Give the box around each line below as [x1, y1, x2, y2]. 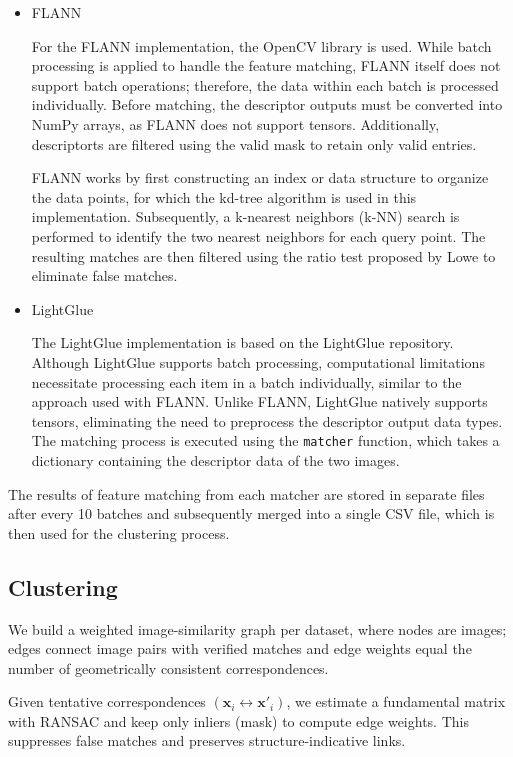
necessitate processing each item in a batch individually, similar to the [31, 371, 462, 392]
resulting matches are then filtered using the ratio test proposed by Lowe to [31, 245, 496, 266]
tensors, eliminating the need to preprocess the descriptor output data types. [31, 410, 503, 431]
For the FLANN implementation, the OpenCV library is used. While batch [31, 35, 492, 56]
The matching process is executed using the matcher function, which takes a [31, 430, 500, 451]
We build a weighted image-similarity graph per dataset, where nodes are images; [8, 618, 507, 639]
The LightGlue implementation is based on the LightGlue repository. [31, 332, 454, 353]
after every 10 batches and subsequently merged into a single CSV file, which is [8, 503, 495, 524]
